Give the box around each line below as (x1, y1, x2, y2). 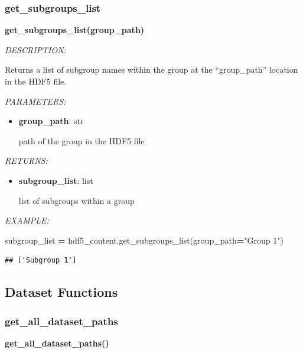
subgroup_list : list (18, 174, 93, 186)
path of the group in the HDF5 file (18, 134, 145, 147)
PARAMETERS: (5, 95, 66, 107)
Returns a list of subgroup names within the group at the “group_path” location (5, 63, 298, 76)
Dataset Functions (5, 283, 118, 301)
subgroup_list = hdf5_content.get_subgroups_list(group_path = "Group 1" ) (5, 234, 284, 246)
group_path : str (18, 115, 84, 127)
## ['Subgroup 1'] (5, 256, 77, 265)
